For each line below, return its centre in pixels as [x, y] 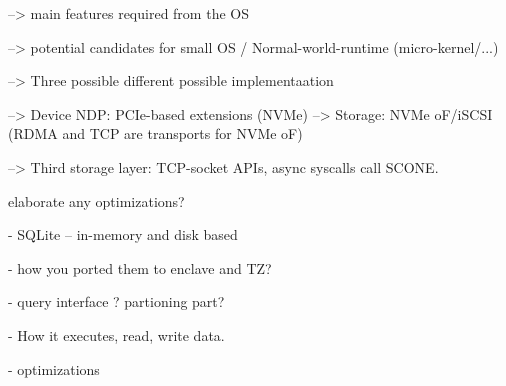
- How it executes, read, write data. [116, 334]
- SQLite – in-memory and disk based [123, 234]
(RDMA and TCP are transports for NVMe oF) [155, 133]
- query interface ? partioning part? [116, 301]
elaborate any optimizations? [96, 200]
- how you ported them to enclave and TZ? [140, 267]
